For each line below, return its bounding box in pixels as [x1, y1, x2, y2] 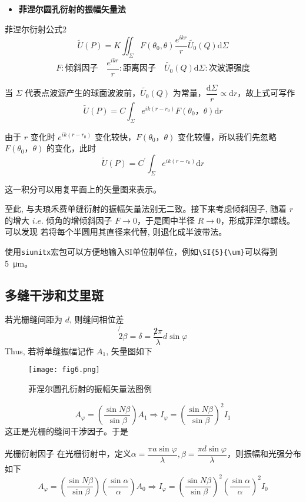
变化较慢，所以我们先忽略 [177, 130, 277, 142]
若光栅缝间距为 [5, 313, 62, 325]
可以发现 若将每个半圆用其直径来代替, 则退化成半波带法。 [5, 225, 227, 238]
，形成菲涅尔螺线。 [220, 214, 295, 226]
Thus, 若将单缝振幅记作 [5, 344, 94, 357]
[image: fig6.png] [28, 365, 100, 374]
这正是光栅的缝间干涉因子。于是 [5, 425, 128, 437]
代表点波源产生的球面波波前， [25, 87, 141, 99]
